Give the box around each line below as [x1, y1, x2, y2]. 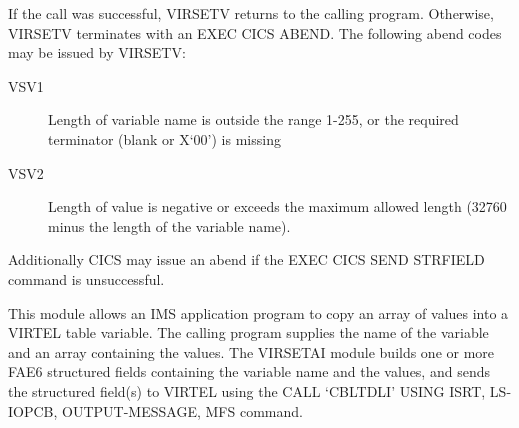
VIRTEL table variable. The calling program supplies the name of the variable [8, 322, 489, 343]
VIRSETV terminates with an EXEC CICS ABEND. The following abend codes [8, 22, 502, 43]
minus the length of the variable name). [48, 215, 291, 236]
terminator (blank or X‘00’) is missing [48, 128, 281, 149]
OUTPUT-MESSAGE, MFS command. [62, 400, 303, 421]
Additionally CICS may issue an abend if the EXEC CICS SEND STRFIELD [8, 249, 485, 270]
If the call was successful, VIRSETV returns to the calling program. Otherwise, [8, 3, 494, 23]
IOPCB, [8, 400, 58, 421]
